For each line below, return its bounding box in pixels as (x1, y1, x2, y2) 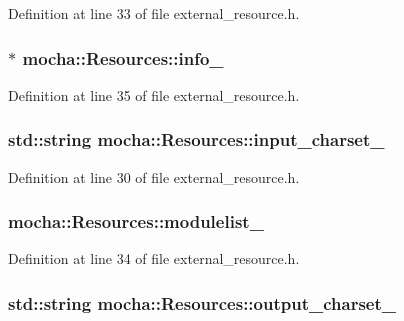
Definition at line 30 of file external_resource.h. (8, 166, 300, 187)
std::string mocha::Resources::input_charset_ (8, 127, 385, 152)
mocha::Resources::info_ (22, 45, 224, 70)
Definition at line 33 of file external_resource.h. (8, 3, 300, 23)
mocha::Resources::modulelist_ (8, 209, 264, 234)
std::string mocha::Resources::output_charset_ (8, 290, 396, 315)
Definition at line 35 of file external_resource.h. (8, 84, 300, 105)
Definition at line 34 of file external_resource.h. (8, 248, 300, 269)
